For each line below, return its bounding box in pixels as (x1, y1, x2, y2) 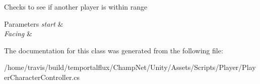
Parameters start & (4, 18, 63, 29)
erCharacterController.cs (4, 71, 80, 82)
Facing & (4, 28, 32, 39)
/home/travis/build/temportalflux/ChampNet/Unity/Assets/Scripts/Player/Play (4, 62, 256, 72)
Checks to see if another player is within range (4, 2, 148, 12)
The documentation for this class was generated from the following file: (4, 45, 223, 55)
